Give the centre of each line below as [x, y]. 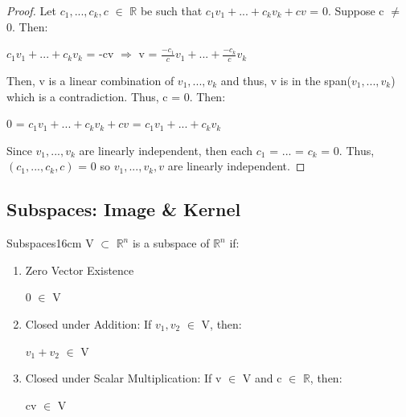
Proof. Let [31, 10]
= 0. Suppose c [347, 10]
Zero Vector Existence [80, 270]
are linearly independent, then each [166, 150]
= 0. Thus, [348, 150]
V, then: [221, 323]
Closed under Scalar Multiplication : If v [123, 378]
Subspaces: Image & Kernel [124, 209]
